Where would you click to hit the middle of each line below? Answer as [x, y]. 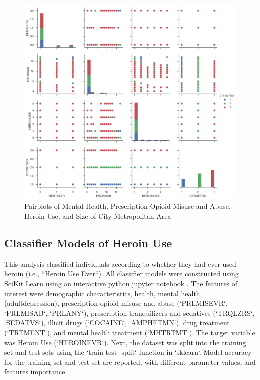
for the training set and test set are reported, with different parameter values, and [130, 362]
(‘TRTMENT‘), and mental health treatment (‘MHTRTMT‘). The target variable [130, 332]
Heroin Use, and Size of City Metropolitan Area [98, 215]
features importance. [36, 372]
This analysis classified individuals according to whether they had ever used [120, 263]
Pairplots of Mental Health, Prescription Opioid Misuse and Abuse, [127, 206]
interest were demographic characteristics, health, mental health [102, 293]
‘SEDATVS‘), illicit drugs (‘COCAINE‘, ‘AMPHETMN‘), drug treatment [117, 323]
